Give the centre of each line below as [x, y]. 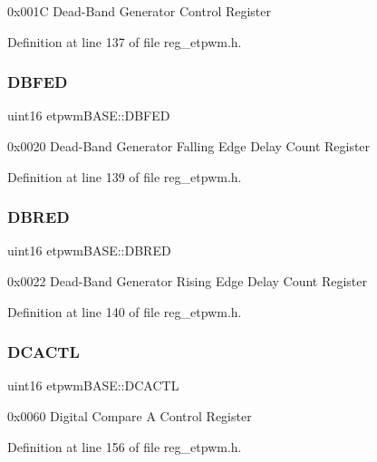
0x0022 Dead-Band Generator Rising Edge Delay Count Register [188, 281]
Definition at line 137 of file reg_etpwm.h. [125, 41]
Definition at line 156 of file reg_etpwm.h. [125, 446]
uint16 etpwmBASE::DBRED [89, 250]
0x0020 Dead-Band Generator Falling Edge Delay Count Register [189, 146]
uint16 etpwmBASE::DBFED [89, 115]
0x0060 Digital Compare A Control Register [130, 416]
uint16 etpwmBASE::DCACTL [93, 385]
